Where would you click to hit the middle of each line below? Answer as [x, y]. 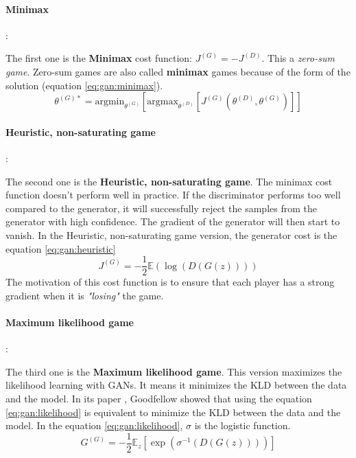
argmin [110, 102]
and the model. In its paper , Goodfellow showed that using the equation [159, 398]
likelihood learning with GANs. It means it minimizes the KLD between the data [176, 385]
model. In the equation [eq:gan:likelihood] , [94, 425]
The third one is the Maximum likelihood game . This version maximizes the [174, 371]
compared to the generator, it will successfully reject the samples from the [161, 208]
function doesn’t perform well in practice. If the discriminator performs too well [173, 195]
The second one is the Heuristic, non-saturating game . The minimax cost [169, 181]
